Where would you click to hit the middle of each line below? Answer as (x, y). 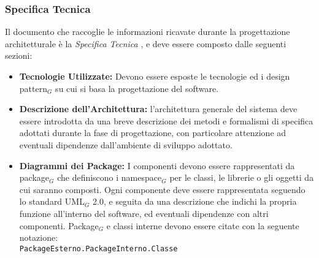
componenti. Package (59, 225)
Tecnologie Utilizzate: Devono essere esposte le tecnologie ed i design (155, 76)
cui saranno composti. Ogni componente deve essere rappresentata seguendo (162, 189)
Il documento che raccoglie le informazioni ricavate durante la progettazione (148, 32)
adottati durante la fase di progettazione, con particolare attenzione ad (153, 133)
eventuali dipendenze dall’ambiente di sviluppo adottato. (126, 144)
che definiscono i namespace (110, 177)
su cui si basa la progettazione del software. (137, 88)
